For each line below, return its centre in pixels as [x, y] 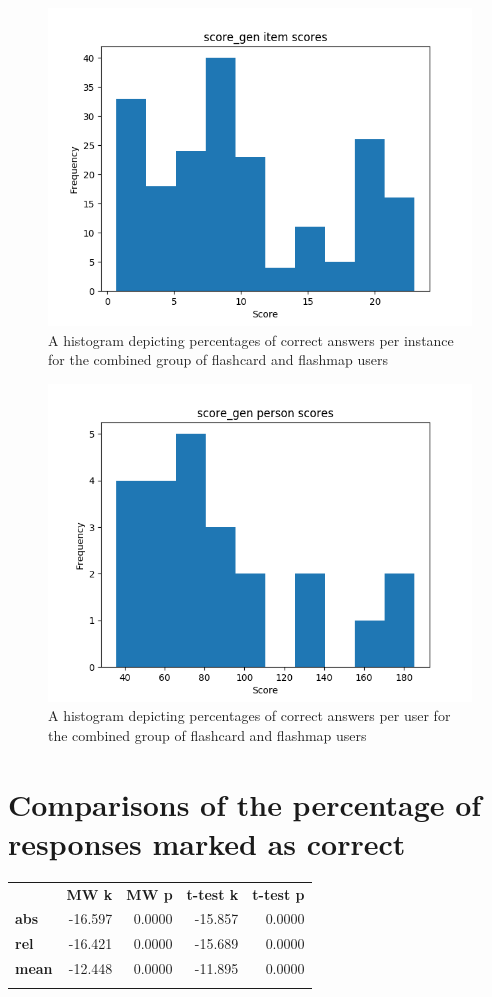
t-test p [278, 893]
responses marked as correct [207, 842]
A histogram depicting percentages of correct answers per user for [249, 715]
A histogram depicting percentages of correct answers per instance [251, 339]
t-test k [212, 893]
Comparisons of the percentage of [245, 803]
